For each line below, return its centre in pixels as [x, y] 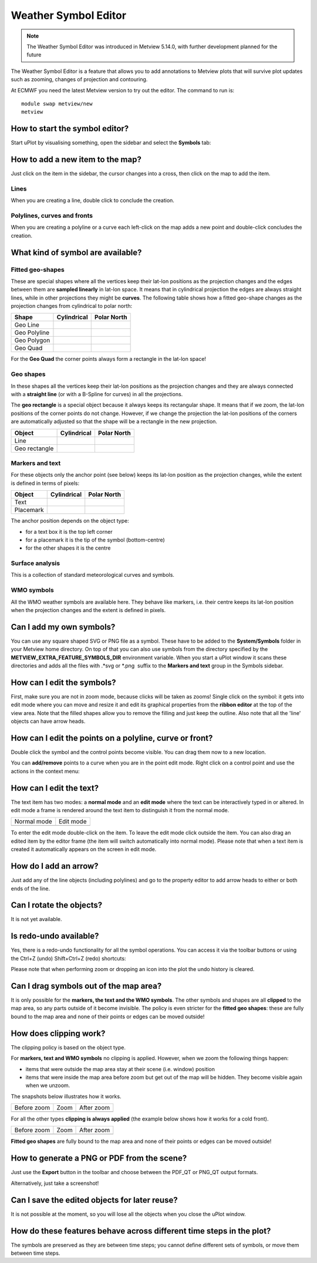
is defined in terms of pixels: [45, 483]
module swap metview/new [57, 104]
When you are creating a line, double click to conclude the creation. [92, 201]
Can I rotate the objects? [57, 905]
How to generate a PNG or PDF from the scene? [99, 1159]
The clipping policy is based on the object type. [68, 1047]
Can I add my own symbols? [63, 627]
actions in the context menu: [45, 771]
